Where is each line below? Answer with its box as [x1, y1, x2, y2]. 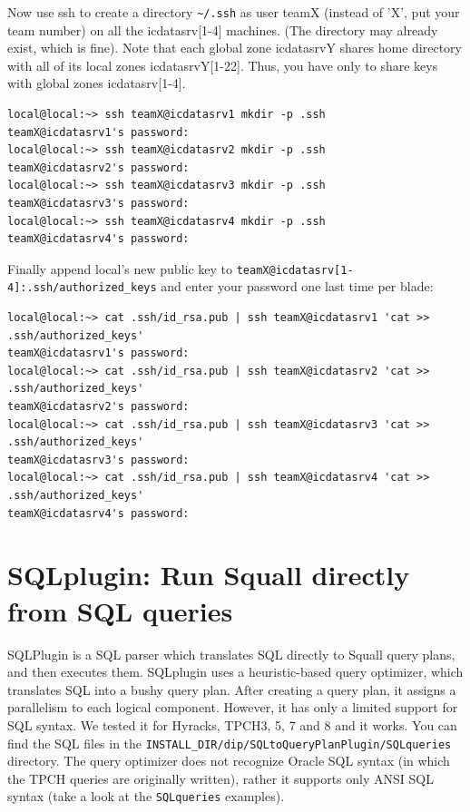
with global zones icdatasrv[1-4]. [7, 73, 186, 93]
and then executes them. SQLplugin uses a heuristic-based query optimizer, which [7, 662, 464, 681]
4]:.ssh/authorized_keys [7, 281, 157, 295]
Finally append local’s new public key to [7, 259, 233, 278]
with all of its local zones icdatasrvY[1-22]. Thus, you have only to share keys [7, 55, 438, 74]
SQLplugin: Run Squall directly [7, 556, 410, 593]
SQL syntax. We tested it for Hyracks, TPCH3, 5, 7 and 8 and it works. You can [7, 715, 457, 734]
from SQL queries [7, 592, 233, 629]
